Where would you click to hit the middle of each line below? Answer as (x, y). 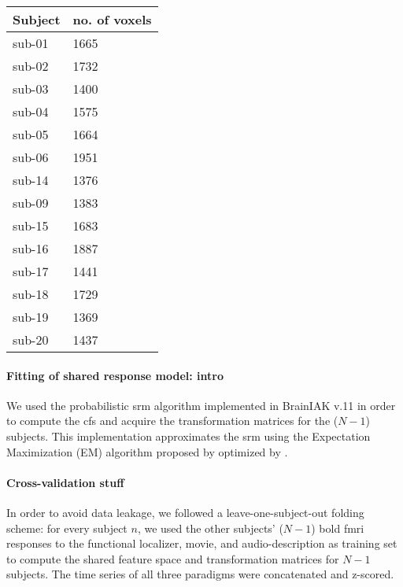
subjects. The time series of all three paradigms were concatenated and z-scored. (200, 574)
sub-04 (31, 111)
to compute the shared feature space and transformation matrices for (173, 558)
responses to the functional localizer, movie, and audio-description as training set (202, 543)
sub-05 (31, 134)
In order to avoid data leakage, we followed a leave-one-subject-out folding (185, 512)
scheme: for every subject (67, 528)
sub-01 (31, 43)
